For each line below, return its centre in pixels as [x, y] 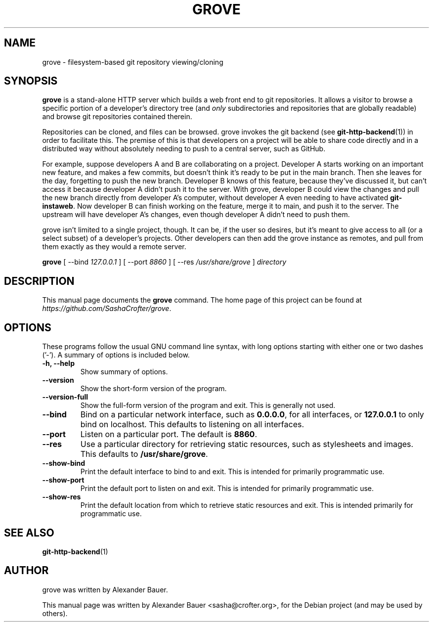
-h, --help [58, 363]
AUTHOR [26, 571]
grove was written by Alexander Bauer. [105, 589]
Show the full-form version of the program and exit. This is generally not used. [208, 405]
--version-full [65, 397]
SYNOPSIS [31, 81]
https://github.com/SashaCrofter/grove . [107, 309]
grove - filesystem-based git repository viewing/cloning [133, 62]
